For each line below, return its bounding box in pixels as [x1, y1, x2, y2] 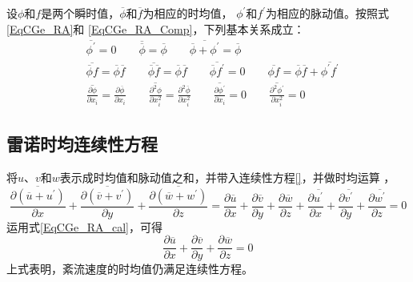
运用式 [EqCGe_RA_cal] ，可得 [6, 218, 162, 235]
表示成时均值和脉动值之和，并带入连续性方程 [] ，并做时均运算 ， [59, 168, 395, 185]
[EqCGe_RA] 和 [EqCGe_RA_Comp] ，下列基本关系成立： [6, 20, 305, 37]
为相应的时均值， [142, 5, 233, 21]
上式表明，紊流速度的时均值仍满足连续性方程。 [6, 260, 253, 277]
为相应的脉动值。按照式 [266, 5, 390, 21]
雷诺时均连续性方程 [6, 131, 158, 156]
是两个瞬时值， [41, 5, 120, 21]
